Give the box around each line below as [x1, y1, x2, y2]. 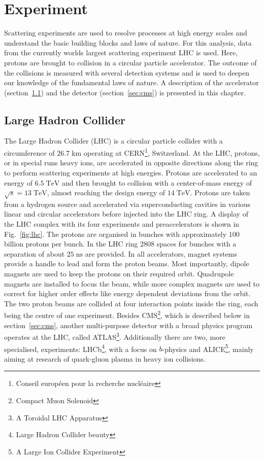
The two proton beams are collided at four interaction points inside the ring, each [4, 298, 258, 308]
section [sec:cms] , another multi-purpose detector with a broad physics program [4, 320, 253, 330]
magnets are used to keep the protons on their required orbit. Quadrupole [4, 268, 234, 279]
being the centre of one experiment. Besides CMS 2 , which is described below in [4, 308, 250, 321]
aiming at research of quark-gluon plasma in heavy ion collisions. [4, 353, 206, 364]
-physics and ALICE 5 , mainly [162, 342, 254, 354]
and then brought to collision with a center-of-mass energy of [62, 177, 252, 188]
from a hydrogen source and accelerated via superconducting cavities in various [4, 198, 251, 209]
